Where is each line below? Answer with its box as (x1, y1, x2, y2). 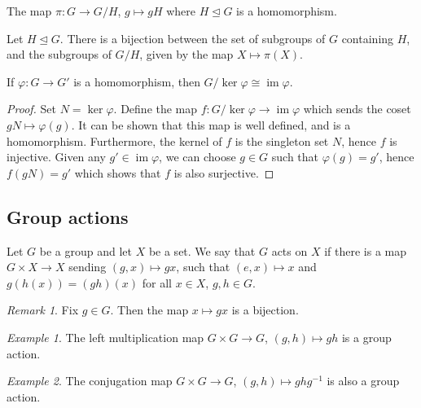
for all (142, 274, 172, 291)
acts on (271, 242, 308, 259)
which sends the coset (303, 100, 411, 117)
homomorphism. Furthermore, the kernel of (7, 132, 222, 149)
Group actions (7, 204, 129, 229)
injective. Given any (7, 148, 106, 165)
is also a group (327, 372, 400, 389)
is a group (341, 328, 392, 345)
